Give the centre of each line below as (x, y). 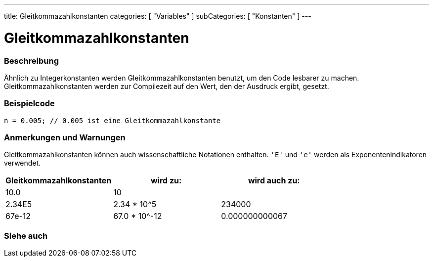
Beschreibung (32, 61)
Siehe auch (26, 236)
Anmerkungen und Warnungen (65, 137)
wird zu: (166, 181)
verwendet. (22, 163)
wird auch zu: (274, 181)
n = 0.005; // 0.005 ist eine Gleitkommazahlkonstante (112, 120)
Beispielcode (29, 104)
